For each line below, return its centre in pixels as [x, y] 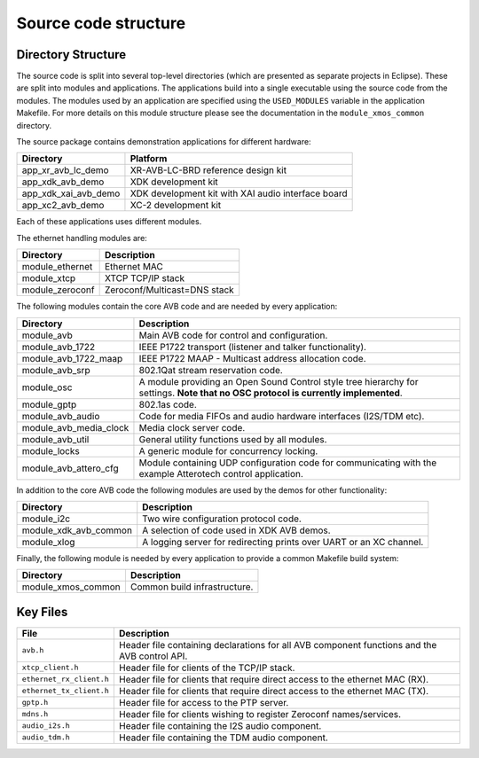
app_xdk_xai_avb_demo [71, 193]
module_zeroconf [58, 290]
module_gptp [49, 404]
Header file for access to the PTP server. [204, 702]
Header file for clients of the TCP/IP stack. [207, 668]
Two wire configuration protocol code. [222, 519]
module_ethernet [57, 267]
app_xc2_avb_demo [63, 206]
